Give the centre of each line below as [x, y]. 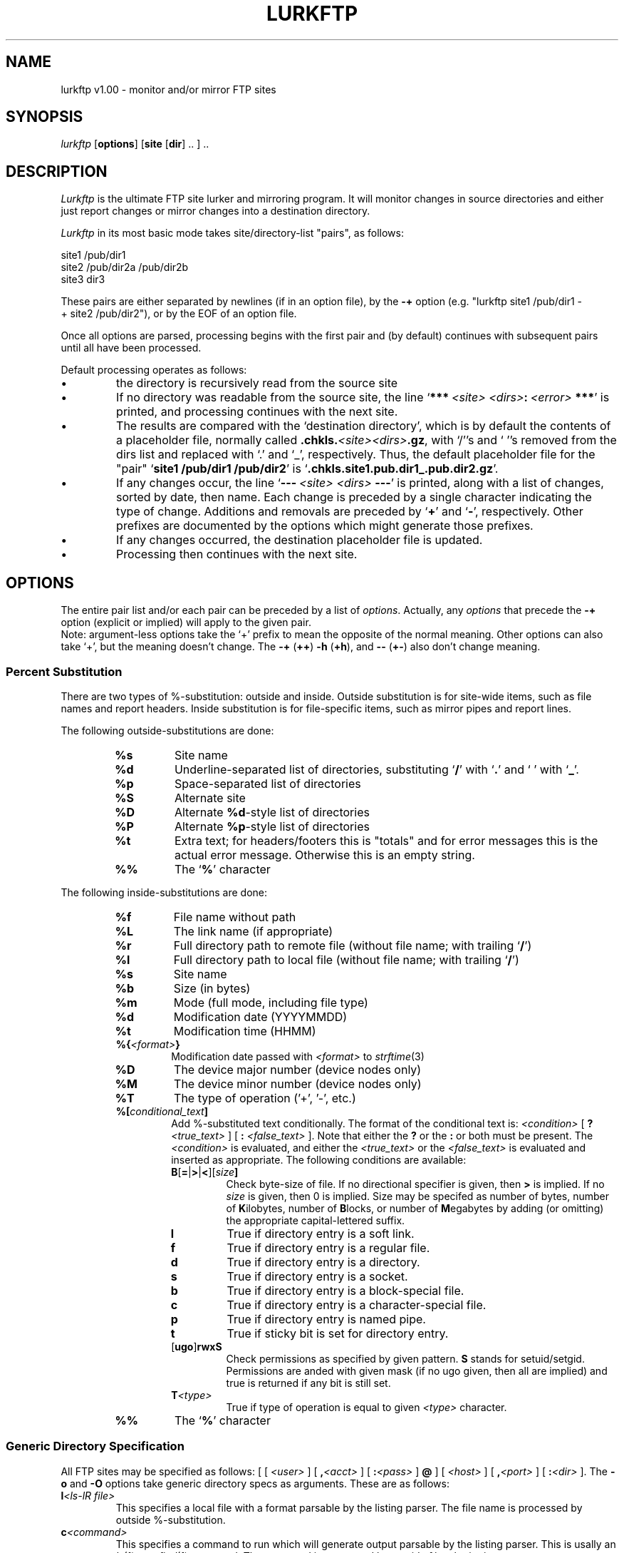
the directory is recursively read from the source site [257, 383]
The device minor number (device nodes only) [298, 1083]
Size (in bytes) [212, 988]
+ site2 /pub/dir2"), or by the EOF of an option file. [179, 314]
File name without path [235, 917]
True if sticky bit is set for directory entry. [338, 1333]
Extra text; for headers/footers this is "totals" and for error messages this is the [386, 840]
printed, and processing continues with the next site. [257, 412]
